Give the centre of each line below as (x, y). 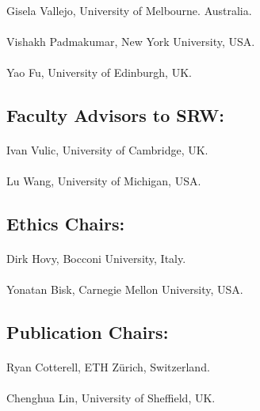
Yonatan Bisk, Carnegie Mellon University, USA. (125, 289)
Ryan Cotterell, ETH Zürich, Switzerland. (108, 367)
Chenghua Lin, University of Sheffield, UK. (111, 398)
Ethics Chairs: (66, 224)
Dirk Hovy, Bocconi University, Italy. (96, 259)
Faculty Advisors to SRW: (115, 114)
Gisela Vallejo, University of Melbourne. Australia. (129, 10)
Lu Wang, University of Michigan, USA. (104, 181)
